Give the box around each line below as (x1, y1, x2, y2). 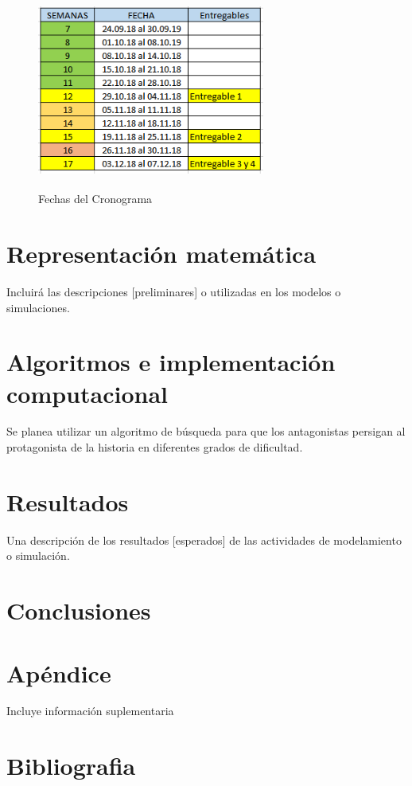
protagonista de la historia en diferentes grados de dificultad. (6, 439, 303, 456)
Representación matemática (6, 237, 317, 270)
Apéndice (6, 656, 111, 689)
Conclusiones (6, 594, 151, 627)
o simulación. (6, 547, 70, 564)
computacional (6, 377, 169, 409)
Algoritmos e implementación (6, 346, 336, 378)
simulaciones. (6, 299, 70, 315)
